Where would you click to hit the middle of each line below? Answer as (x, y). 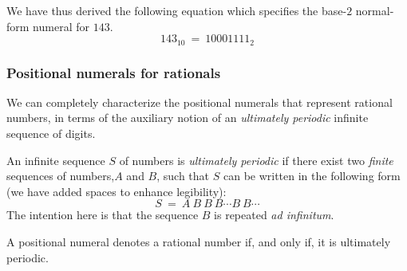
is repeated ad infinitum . (274, 215)
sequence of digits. (51, 134)
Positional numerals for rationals (114, 72)
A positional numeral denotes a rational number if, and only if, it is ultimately (199, 242)
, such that (183, 176)
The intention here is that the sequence (103, 215)
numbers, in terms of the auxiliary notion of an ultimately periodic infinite (188, 118)
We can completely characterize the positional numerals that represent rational (200, 102)
